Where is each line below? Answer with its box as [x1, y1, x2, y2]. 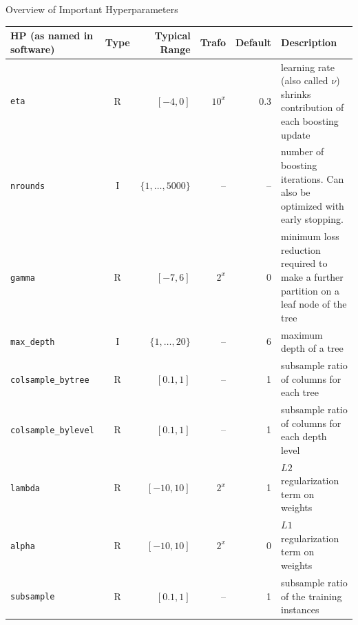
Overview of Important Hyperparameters [6, 2, 178, 16]
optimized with [281, 198, 344, 212]
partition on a [281, 283, 339, 297]
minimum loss [281, 229, 339, 244]
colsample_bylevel [10, 426, 94, 436]
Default [235, 34, 272, 49]
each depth [281, 429, 327, 444]
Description [281, 34, 337, 49]
